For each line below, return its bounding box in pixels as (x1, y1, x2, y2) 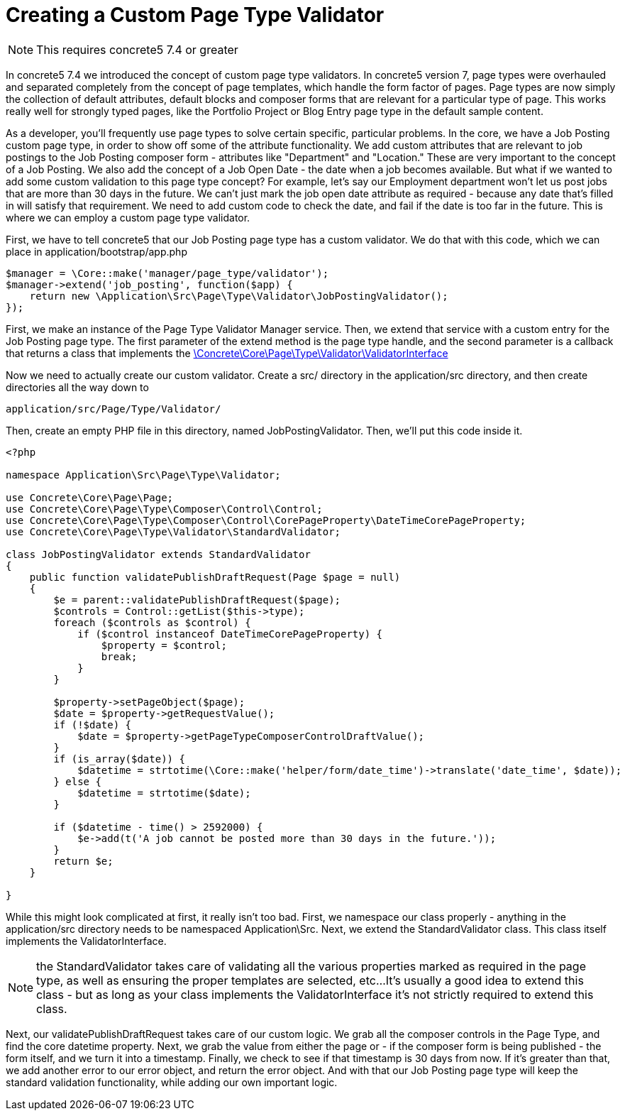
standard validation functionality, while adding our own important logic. (6, 1076, 338, 1088)
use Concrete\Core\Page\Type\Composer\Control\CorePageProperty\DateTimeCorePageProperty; (6, 514, 526, 526)
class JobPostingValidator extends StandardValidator (6, 548, 311, 560)
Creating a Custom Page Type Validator (6, 3, 385, 27)
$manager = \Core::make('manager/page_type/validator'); (6, 267, 329, 279)
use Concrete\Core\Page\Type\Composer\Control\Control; (6, 503, 323, 515)
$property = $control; (101, 639, 227, 651)
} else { (53, 775, 101, 787)
